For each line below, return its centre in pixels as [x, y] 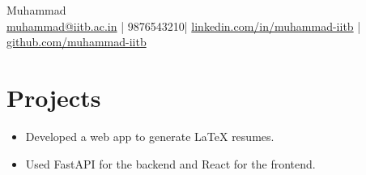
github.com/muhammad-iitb [77, 42]
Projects [54, 97]
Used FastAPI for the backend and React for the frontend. [170, 163]
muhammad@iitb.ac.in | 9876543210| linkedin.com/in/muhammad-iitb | [184, 26]
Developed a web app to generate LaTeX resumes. [150, 136]
